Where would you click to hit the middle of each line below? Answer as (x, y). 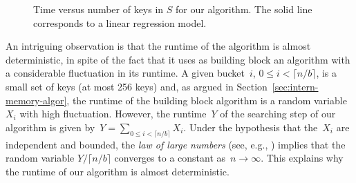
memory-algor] (36, 100)
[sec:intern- (295, 86)
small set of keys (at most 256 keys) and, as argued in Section (137, 86)
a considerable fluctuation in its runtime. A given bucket (125, 73)
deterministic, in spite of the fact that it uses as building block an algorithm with (178, 59)
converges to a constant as (170, 158)
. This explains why (302, 158)
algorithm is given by (50, 127)
